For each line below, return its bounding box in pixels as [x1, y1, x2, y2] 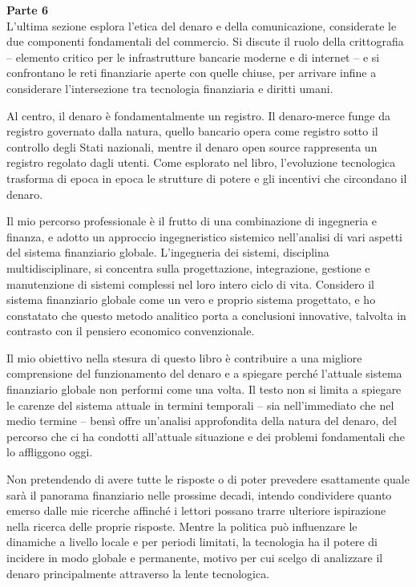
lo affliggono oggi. [6, 443, 93, 460]
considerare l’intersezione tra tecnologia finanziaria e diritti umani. [6, 79, 333, 96]
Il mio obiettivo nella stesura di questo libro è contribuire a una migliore [6, 349, 362, 366]
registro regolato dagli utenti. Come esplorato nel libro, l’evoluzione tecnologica [6, 154, 396, 171]
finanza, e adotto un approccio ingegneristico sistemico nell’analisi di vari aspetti [6, 228, 403, 245]
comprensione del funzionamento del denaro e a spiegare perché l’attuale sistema [6, 365, 402, 382]
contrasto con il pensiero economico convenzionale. [6, 322, 255, 339]
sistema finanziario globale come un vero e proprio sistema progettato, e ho [6, 291, 376, 308]
